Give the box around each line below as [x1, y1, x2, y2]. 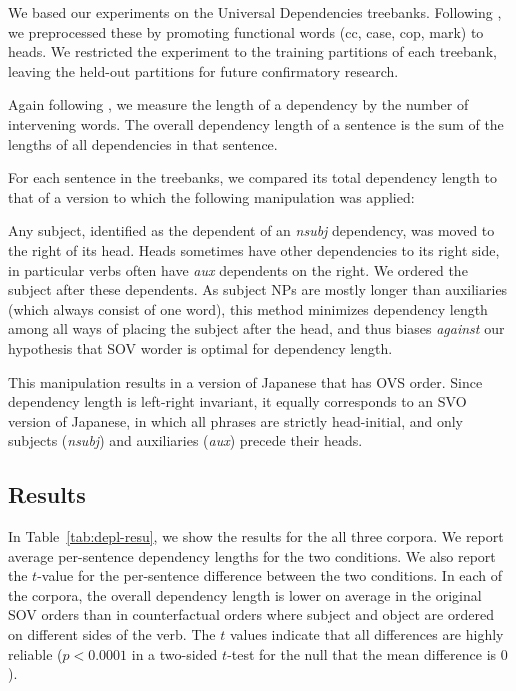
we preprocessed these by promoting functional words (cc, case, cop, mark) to [8, 21, 484, 42]
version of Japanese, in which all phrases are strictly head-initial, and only [8, 410, 463, 431]
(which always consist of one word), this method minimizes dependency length [8, 298, 488, 319]
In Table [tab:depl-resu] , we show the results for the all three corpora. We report [8, 526, 504, 547]
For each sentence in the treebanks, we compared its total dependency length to [8, 167, 497, 188]
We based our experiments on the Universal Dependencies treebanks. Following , [8, 2, 502, 22]
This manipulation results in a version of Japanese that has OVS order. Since [8, 371, 483, 392]
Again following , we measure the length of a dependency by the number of [8, 94, 469, 115]
